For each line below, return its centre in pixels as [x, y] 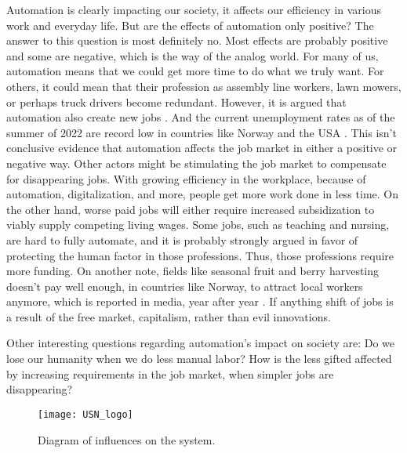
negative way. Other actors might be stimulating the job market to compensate [196, 163]
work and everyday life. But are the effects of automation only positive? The [190, 25]
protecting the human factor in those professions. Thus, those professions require [200, 255]
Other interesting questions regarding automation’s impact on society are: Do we [201, 343]
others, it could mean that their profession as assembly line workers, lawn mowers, [204, 86]
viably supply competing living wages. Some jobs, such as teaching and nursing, [198, 225]
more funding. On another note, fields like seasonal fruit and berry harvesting [193, 271]
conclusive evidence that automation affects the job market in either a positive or [202, 148]
